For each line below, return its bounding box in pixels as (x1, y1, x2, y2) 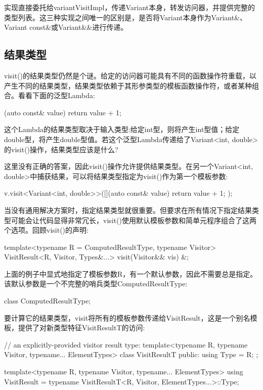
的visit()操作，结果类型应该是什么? (4, 144, 118, 154)
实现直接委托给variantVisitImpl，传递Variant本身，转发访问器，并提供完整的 (4, 2, 255, 12)
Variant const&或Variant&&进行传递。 (4, 22, 128, 32)
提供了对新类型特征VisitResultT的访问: (18, 322, 145, 333)
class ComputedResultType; (4, 295, 91, 306)
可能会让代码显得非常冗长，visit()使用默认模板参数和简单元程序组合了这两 (11, 214, 257, 225)
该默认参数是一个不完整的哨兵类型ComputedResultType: (4, 278, 188, 289)
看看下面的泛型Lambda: (18, 90, 95, 101)
